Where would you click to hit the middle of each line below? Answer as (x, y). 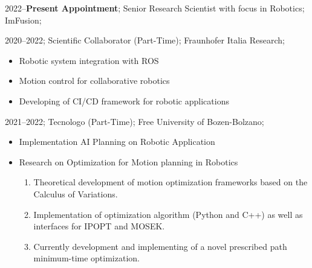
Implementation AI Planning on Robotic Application (117, 142)
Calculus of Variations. (76, 193)
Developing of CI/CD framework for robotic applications (124, 101)
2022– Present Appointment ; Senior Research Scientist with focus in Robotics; (155, 8)
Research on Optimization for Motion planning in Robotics (128, 161)
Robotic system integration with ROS (89, 60)
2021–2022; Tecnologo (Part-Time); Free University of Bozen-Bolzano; (135, 121)
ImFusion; (23, 20)
